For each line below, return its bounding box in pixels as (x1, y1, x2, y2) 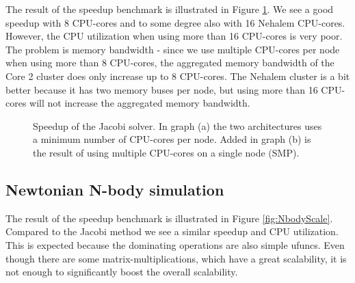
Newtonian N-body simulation (5, 178, 224, 200)
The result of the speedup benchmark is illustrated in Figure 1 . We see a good (5, 2, 334, 16)
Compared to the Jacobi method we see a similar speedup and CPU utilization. (5, 224, 339, 239)
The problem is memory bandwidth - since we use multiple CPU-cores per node (5, 42, 340, 56)
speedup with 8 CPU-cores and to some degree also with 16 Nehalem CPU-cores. (5, 15, 345, 29)
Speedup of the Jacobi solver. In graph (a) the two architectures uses (33, 118, 322, 133)
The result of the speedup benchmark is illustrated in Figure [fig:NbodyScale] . (5, 211, 333, 225)
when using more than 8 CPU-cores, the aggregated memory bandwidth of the (5, 55, 334, 70)
